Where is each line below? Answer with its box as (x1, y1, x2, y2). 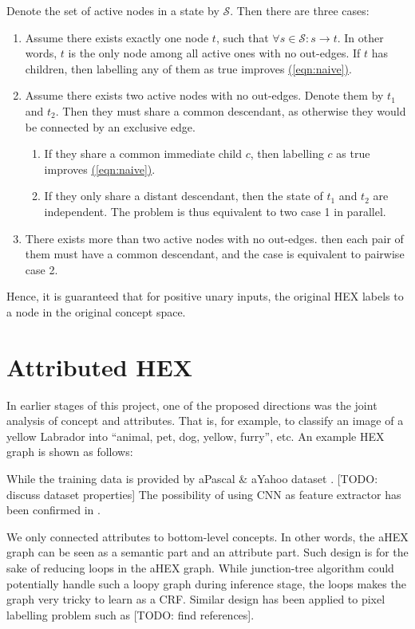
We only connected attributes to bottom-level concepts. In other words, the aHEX (6, 528, 409, 544)
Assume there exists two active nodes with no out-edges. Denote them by (25, 87, 384, 104)
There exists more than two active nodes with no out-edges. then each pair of (25, 230, 404, 246)
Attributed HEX (6, 350, 193, 383)
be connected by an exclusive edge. (25, 118, 196, 135)
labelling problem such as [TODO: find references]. (6, 606, 255, 623)
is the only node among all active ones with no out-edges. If (68, 45, 361, 61)
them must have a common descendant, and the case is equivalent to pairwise (25, 246, 405, 262)
